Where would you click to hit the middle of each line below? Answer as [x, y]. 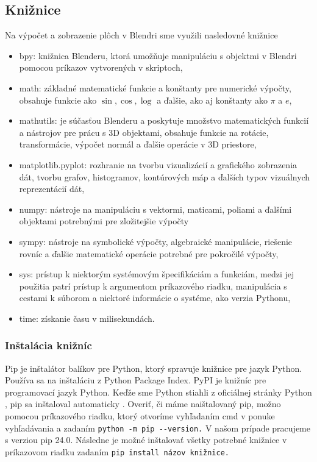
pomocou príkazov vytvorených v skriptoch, [101, 67]
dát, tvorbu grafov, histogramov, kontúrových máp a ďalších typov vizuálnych [165, 176]
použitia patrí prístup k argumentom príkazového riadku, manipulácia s [153, 286]
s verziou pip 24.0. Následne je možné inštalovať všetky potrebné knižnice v [146, 440]
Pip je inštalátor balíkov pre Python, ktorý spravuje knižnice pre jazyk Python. [154, 368]
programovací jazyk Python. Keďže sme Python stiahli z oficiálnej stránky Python [158, 392]
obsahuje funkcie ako [58, 100]
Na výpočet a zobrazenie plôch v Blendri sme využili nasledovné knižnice [141, 35]
